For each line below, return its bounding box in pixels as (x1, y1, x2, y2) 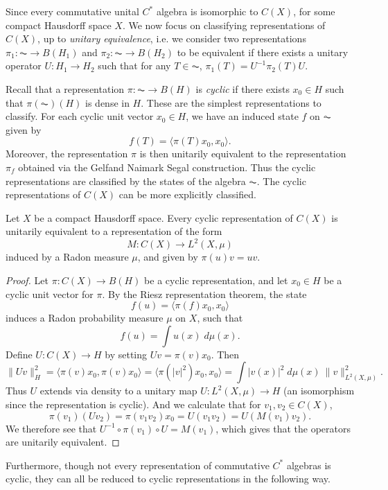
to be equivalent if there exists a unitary (177, 44, 349, 59)
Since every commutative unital (6, 4, 139, 18)
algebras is (286, 457, 331, 472)
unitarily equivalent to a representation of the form (6, 224, 222, 238)
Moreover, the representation (6, 146, 128, 161)
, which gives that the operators (215, 421, 351, 435)
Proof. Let (6, 273, 48, 287)
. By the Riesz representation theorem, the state (102, 286, 307, 301)
